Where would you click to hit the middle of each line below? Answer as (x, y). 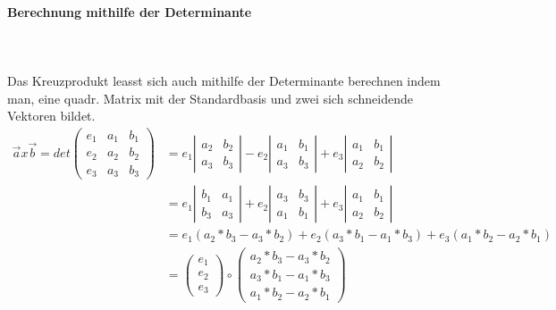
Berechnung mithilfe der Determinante (130, 11)
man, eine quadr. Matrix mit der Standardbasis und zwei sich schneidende (210, 98)
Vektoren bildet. (51, 116)
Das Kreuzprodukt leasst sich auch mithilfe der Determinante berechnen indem (224, 80)
